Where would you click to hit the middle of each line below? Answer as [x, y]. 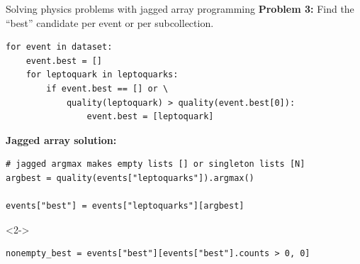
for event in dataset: [59, 47]
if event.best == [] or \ [107, 88]
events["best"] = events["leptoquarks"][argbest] [125, 206]
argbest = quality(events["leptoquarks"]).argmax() [130, 178]
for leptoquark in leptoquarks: [102, 75]
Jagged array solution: [61, 139]
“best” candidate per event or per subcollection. [110, 22]
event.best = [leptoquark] [150, 117]
